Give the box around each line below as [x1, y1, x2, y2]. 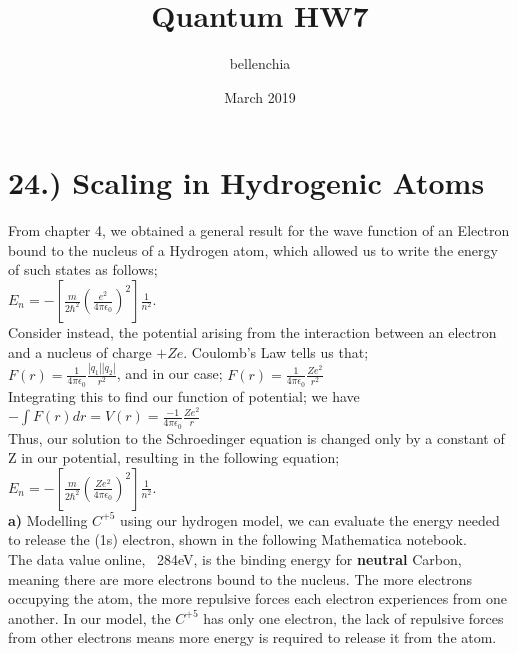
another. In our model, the [8, 607, 171, 628]
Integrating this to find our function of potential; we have [8, 385, 360, 406]
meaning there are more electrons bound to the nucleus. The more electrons [8, 568, 472, 589]
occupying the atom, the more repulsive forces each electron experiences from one [8, 588, 507, 609]
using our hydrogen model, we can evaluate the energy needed [120, 509, 500, 530]
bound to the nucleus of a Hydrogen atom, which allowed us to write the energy [8, 239, 498, 260]
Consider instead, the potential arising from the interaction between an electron [8, 322, 497, 343]
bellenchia [229, 53, 291, 74]
